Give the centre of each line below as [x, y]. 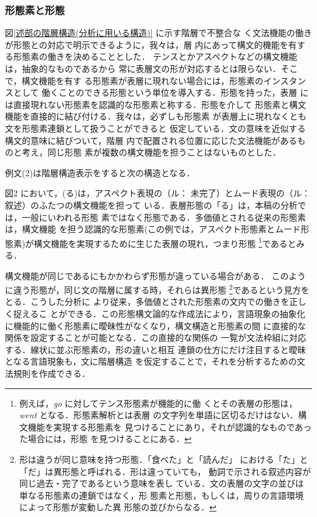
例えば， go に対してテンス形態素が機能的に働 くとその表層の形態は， [158, 403]
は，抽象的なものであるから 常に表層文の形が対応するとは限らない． [143, 68]
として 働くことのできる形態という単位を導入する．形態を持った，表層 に [161, 92]
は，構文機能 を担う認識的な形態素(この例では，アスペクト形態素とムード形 [157, 229]
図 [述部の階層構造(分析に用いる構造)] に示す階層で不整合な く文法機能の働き [159, 33]
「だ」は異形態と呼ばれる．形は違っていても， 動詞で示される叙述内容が [165, 471]
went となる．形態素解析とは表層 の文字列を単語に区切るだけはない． [158, 415]
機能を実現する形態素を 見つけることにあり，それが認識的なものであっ [170, 426]
